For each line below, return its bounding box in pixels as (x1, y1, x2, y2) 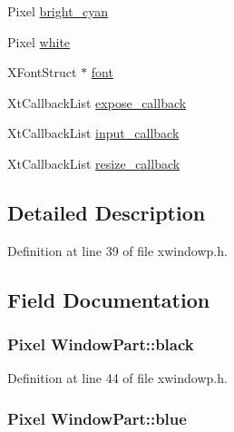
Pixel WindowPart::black (7, 333, 194, 356)
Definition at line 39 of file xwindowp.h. (7, 241, 228, 260)
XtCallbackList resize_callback (7, 153, 180, 172)
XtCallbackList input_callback (7, 123, 180, 142)
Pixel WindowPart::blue (7, 407, 187, 429)
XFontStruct (7, 63, 77, 82)
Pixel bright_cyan (7, 2, 109, 20)
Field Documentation (7, 285, 210, 313)
